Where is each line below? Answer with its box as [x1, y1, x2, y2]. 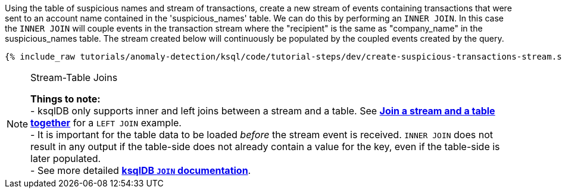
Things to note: [30, 93, 101, 105]
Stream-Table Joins [30, 71, 118, 83]
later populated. [30, 152, 101, 164]
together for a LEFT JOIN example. [30, 117, 182, 129]
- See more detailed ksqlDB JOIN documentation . [30, 164, 251, 176]
